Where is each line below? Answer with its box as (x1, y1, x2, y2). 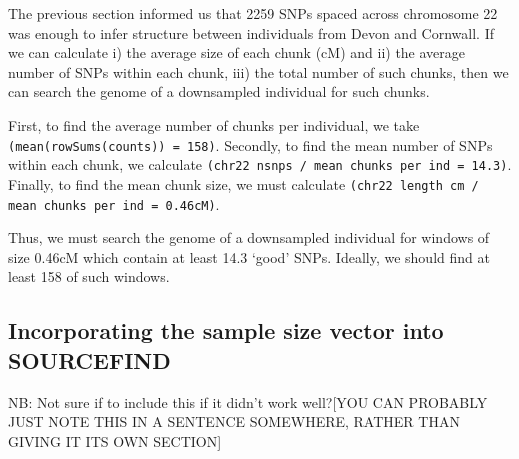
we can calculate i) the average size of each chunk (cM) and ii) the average (8, 42, 466, 63)
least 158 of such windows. (8, 266, 170, 287)
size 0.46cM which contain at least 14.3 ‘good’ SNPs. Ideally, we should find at (8, 246, 490, 267)
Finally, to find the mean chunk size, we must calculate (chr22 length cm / (8, 173, 479, 194)
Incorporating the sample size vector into (8, 315, 444, 346)
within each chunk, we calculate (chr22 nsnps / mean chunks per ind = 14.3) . (8, 154, 512, 175)
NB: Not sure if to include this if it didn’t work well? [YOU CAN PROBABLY (8, 391, 488, 412)
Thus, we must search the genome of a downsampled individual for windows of (8, 227, 490, 248)
